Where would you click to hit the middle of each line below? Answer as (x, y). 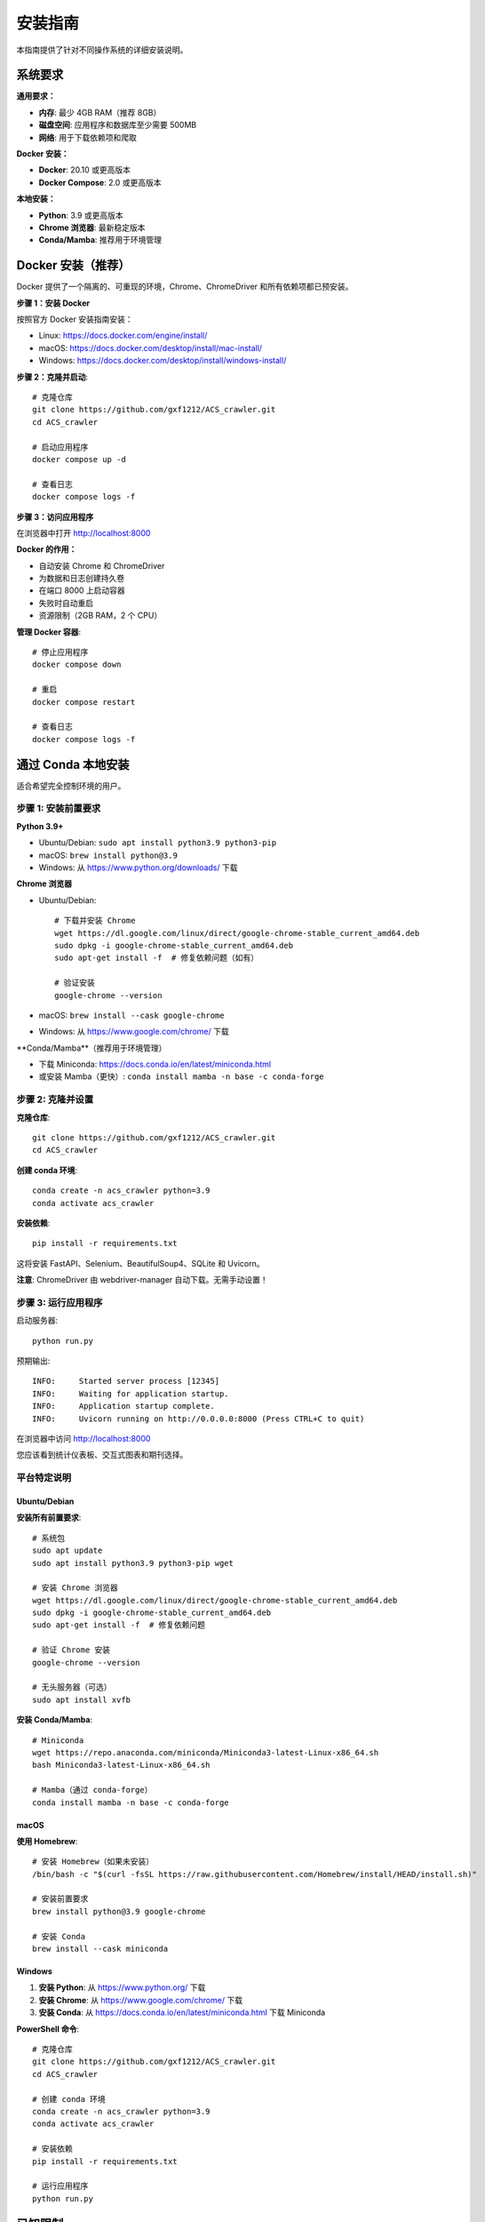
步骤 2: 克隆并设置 (55, 1099)
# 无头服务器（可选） (72, 1687)
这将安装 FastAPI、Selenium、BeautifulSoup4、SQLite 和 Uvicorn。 (140, 1263)
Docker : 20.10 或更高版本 (85, 170)
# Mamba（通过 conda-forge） (92, 1790)
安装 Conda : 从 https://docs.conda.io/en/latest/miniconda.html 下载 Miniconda (182, 2012)
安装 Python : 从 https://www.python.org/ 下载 (122, 1987)
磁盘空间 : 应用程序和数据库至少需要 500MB (118, 125)
